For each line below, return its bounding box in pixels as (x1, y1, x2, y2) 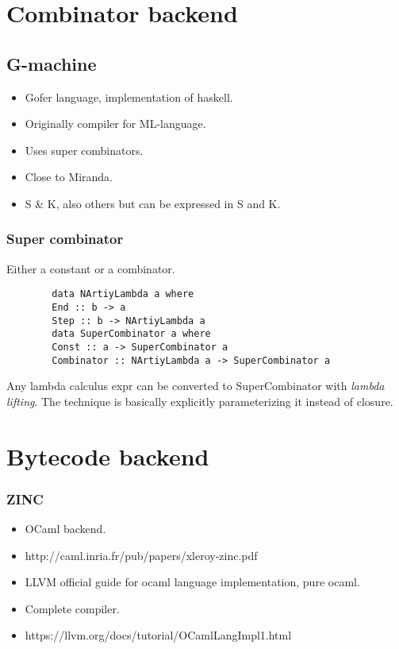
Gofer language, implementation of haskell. (25, 88, 233, 105)
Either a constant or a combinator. (6, 260, 175, 276)
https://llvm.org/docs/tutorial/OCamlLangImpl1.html (25, 627, 292, 643)
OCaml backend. (25, 520, 106, 537)
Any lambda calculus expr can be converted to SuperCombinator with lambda (6, 377, 385, 394)
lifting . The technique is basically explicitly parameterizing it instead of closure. (6, 392, 393, 409)
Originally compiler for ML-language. (25, 115, 206, 132)
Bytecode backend (6, 439, 209, 472)
